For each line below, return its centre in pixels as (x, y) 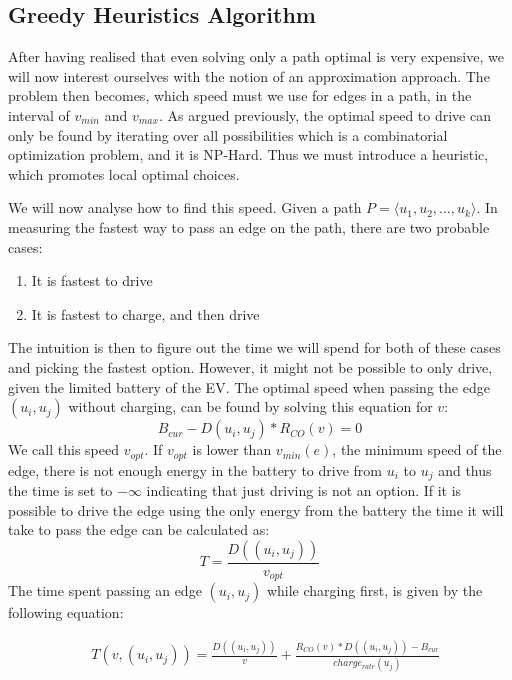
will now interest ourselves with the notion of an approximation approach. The (249, 75)
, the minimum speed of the (417, 449)
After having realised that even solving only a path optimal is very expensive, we (256, 56)
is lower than (232, 449)
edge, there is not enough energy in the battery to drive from (195, 469)
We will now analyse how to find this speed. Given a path (185, 207)
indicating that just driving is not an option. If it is (304, 490)
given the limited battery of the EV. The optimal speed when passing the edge (249, 386)
